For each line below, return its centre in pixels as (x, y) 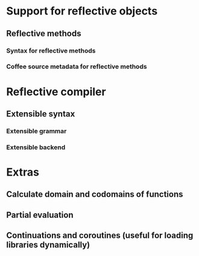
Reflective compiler (56, 91)
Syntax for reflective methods (51, 51)
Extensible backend (36, 147)
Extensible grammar (36, 131)
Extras (23, 172)
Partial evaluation (40, 215)
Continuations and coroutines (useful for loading (100, 236)
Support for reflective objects (82, 11)
